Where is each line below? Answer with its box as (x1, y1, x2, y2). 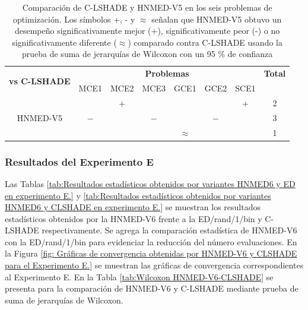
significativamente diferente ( (12, 36, 117, 48)
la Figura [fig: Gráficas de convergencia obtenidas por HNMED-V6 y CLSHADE (5, 247, 297, 260)
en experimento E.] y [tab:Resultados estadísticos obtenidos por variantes (5, 189, 271, 201)
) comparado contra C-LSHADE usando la (128, 36, 282, 48)
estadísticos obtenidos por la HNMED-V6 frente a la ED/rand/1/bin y (5, 212, 262, 224)
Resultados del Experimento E (5, 154, 154, 169)
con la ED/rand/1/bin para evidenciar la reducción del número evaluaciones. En (5, 235, 297, 248)
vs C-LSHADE (9, 74, 71, 87)
